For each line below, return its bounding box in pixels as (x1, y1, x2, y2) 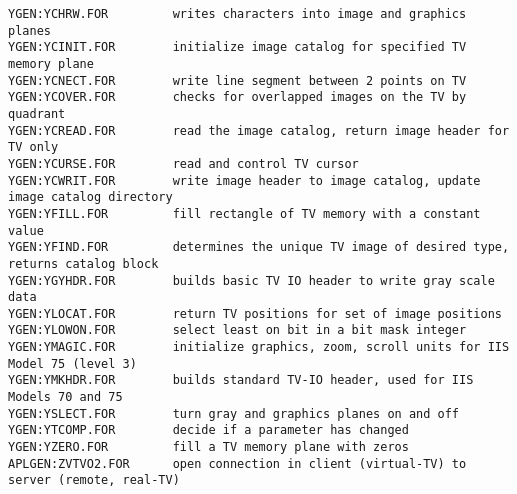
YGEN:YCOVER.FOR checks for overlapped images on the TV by (8, 90, 467, 105)
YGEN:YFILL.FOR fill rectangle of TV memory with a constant (8, 206, 481, 221)
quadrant (8, 106, 66, 121)
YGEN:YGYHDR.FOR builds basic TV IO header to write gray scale (8, 273, 495, 288)
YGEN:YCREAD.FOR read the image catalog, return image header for (8, 123, 510, 138)
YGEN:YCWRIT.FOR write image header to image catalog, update (8, 173, 481, 188)
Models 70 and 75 (8, 390, 123, 405)
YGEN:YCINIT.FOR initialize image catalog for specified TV (8, 40, 467, 55)
